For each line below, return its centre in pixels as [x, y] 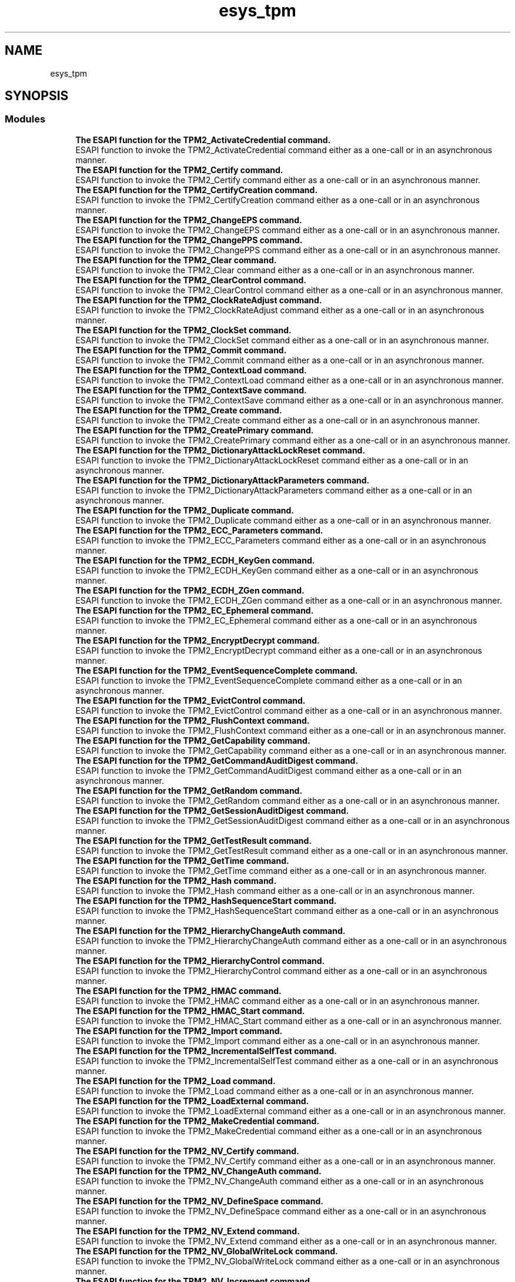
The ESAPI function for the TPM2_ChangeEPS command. [189, 220]
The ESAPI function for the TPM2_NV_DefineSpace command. [199, 1201]
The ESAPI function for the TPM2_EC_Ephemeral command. [195, 610]
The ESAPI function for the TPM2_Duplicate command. [185, 510]
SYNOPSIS [37, 96]
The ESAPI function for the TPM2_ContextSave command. [191, 390]
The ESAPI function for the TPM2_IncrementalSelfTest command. [206, 1051]
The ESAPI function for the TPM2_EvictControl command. [190, 700]
